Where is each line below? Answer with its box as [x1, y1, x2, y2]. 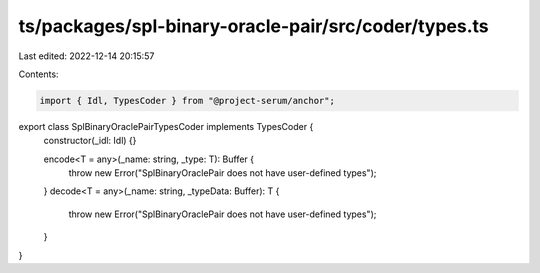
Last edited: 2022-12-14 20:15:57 [18, 50, 155, 62]
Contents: [18, 68, 59, 80]
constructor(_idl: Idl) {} [43, 135, 137, 147]
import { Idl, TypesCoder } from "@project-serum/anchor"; [39, 95, 335, 106]
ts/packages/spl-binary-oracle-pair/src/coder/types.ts [18, 15, 489, 37]
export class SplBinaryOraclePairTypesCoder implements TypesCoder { [18, 120, 314, 132]
